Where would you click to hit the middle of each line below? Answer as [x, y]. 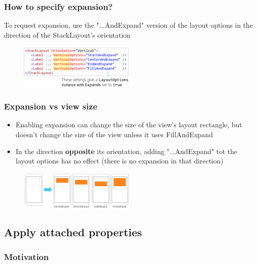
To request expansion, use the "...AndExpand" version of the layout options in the [128, 25]
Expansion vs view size [51, 106]
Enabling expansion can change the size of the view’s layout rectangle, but [129, 125]
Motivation [27, 256]
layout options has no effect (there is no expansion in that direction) [120, 161]
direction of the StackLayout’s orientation [67, 34]
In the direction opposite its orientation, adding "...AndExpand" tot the [127, 151]
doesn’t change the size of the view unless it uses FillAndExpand [114, 134]
